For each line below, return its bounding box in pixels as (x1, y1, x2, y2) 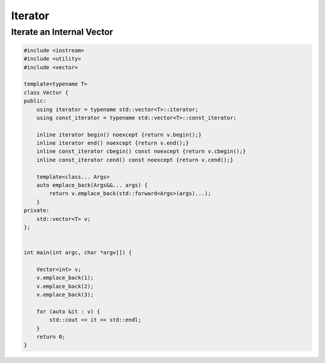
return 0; (36, 334, 66, 340)
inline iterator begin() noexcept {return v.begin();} (36, 131, 202, 138)
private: (23, 207, 50, 214)
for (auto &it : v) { (36, 308, 101, 315)
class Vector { (23, 89, 69, 96)
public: (23, 98, 46, 105)
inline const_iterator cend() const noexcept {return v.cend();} (36, 157, 234, 163)
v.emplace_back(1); (36, 275, 94, 281)
